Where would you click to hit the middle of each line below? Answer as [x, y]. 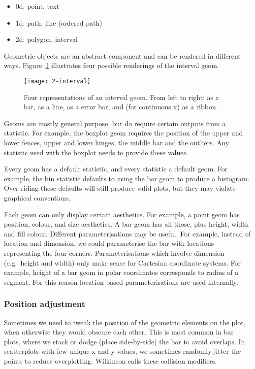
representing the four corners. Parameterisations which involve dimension [114, 252]
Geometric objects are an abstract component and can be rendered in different [122, 55]
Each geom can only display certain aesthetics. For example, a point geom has [122, 214]
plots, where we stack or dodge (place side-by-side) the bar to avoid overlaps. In [125, 341]
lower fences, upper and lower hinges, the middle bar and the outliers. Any [117, 142]
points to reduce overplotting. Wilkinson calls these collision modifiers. [111, 360]
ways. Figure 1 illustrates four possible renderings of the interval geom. [112, 65]
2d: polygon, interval [47, 39]
